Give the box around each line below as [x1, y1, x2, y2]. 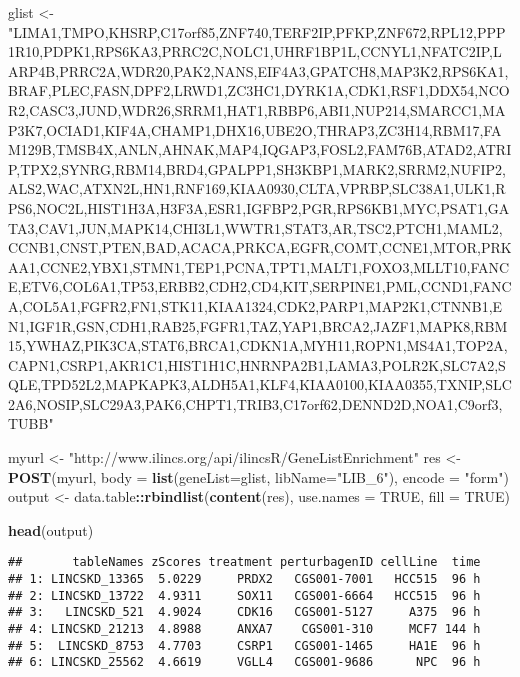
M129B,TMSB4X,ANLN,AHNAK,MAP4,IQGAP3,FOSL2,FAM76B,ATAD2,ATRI [8, 139, 512, 160]
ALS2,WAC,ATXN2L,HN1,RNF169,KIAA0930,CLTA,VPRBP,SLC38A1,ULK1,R [8, 178, 506, 199]
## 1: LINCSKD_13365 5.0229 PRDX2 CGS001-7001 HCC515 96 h [8, 572, 481, 587]
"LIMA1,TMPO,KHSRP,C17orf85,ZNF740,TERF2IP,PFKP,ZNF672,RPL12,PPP [8, 21, 506, 42]
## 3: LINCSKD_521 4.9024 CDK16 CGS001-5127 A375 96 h [8, 605, 481, 620]
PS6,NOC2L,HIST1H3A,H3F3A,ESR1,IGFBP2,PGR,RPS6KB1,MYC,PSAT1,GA [8, 197, 510, 218]
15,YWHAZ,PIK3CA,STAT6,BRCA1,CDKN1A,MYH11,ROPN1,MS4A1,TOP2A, [8, 335, 508, 356]
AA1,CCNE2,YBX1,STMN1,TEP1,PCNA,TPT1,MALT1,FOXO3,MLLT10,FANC [8, 256, 510, 277]
